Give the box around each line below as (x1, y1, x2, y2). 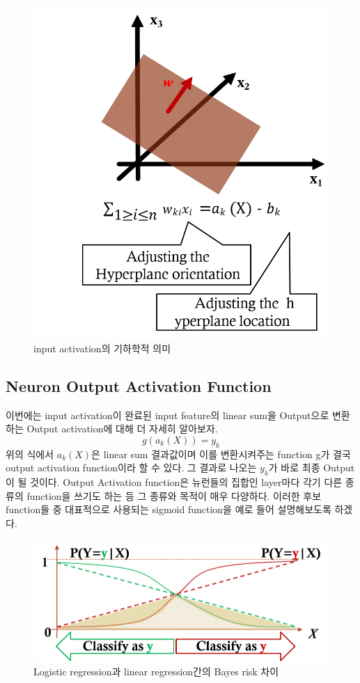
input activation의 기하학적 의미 (33, 341, 171, 355)
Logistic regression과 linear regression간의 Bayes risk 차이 (33, 664, 279, 678)
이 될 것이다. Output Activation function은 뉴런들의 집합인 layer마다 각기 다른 (6, 475, 343, 489)
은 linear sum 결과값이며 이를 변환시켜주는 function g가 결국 (91, 446, 351, 461)
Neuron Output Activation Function (6, 375, 272, 396)
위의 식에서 (6, 446, 54, 461)
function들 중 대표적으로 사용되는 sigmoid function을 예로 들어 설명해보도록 (6, 502, 331, 517)
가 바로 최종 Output (268, 460, 355, 475)
